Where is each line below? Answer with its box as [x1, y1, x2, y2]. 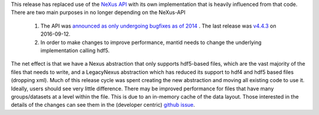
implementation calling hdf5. [40, 47, 110, 54]
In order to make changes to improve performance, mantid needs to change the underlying [40, 39, 262, 46]
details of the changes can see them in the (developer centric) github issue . [11, 102, 195, 109]
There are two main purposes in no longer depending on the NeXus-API [11, 9, 185, 16]
